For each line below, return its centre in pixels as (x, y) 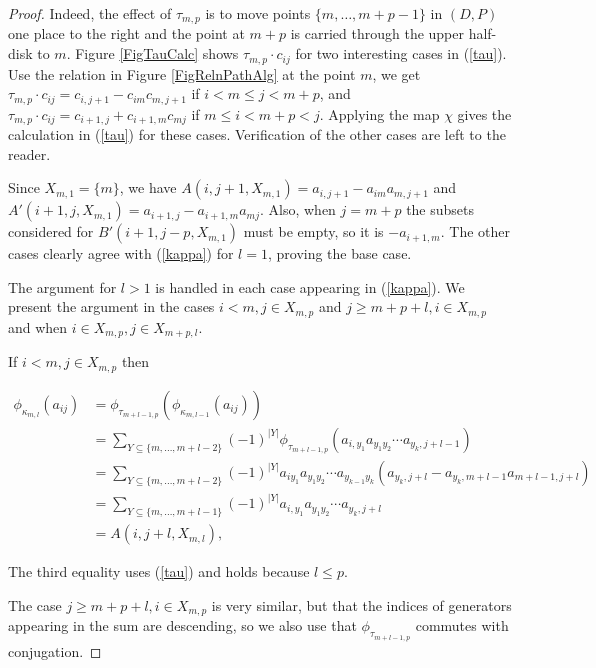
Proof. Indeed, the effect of (90, 13)
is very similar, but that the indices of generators (361, 604)
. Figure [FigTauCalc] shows (152, 53)
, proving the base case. (339, 253)
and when (38, 326)
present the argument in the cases (111, 306)
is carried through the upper (377, 33)
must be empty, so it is (313, 231)
